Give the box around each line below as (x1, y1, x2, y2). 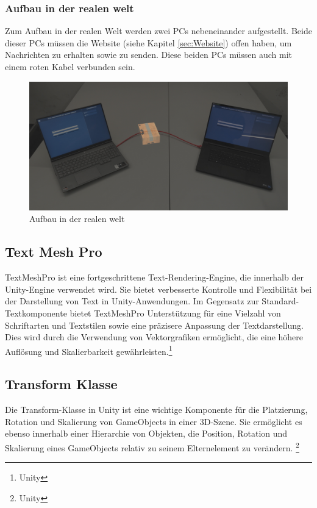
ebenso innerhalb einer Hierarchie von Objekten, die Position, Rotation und (5, 427, 288, 440)
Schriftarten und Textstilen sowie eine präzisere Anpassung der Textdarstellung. (5, 318, 304, 331)
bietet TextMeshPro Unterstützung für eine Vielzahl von (69, 306, 281, 319)
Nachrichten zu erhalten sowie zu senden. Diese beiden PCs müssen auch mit (5, 48, 293, 61)
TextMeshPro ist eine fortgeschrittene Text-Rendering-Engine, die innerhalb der (5, 271, 304, 284)
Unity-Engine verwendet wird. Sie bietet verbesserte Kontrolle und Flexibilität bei (5, 282, 312, 295)
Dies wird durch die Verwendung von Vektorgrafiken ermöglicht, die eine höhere (5, 331, 304, 343)
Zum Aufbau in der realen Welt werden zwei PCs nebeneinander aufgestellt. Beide (5, 24, 312, 37)
